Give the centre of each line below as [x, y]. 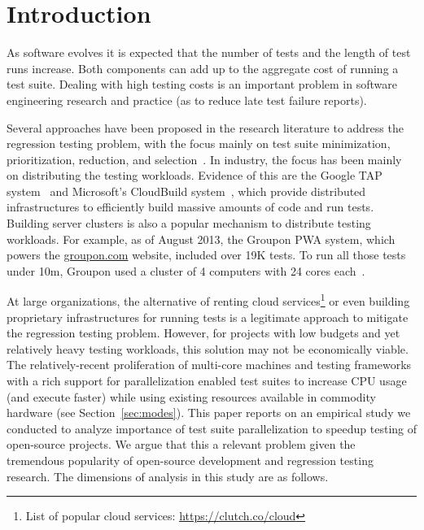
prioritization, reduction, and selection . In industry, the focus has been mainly [204, 159]
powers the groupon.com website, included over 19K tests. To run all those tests [206, 255]
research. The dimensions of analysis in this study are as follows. [168, 476]
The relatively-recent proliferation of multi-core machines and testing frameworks [209, 365]
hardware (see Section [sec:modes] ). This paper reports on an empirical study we [209, 413]
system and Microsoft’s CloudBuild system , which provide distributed [186, 191]
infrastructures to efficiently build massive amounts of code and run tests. [190, 207]
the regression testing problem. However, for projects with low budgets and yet [203, 333]
